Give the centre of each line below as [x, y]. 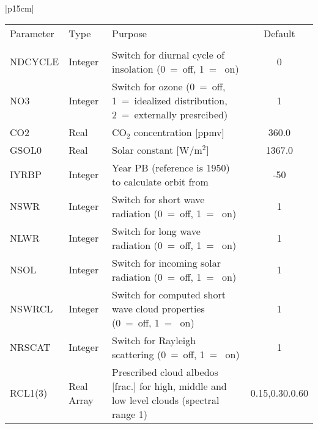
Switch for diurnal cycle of [168, 54]
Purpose [129, 33]
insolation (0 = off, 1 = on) [176, 68]
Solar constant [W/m [157, 150]
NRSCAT [30, 347]
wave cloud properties [158, 308]
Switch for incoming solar [166, 262]
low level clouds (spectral [166, 400]
